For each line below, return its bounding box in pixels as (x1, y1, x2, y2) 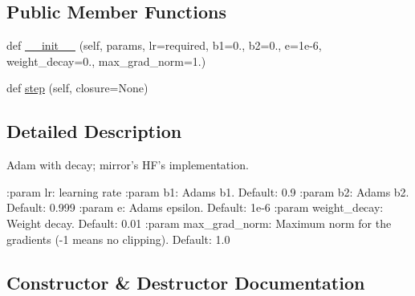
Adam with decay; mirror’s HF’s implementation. (6, 156, 249, 173)
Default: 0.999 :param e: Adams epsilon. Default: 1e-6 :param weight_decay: (6, 199, 384, 216)
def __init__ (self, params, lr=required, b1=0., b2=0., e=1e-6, (6, 37, 322, 54)
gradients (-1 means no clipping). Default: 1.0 (6, 230, 230, 247)
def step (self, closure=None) (6, 79, 149, 96)
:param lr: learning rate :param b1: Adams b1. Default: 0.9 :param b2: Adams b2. (6, 183, 409, 200)
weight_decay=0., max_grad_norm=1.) (6, 52, 206, 69)
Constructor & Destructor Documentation (6, 270, 365, 294)
